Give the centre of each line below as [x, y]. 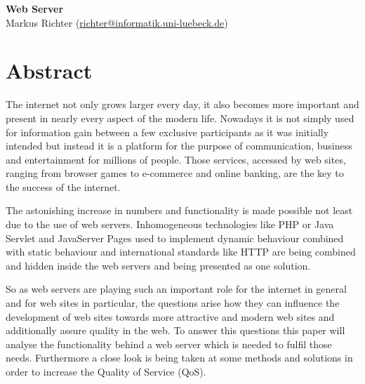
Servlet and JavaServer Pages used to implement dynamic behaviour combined [175, 238]
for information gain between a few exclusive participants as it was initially [167, 132]
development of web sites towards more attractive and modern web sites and [170, 316]
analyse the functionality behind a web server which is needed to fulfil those [169, 344]
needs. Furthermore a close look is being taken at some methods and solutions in [179, 358]
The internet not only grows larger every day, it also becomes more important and [182, 104]
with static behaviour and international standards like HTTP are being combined [181, 252]
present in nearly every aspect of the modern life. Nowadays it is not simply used [180, 118]
